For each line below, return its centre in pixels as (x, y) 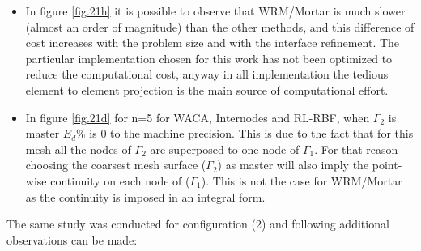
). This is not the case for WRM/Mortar (302, 180)
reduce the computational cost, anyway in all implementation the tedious (207, 74)
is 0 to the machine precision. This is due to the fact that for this (251, 133)
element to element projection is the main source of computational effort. (207, 89)
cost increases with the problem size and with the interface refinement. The (213, 43)
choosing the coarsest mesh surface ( (116, 165)
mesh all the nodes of (78, 149)
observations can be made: (72, 239)
